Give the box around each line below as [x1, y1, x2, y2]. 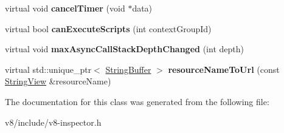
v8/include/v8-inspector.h [5, 115, 102, 128]
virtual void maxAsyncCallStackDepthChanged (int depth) [5, 43, 244, 55]
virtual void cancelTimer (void [5, 2, 125, 14]
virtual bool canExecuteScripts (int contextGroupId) [5, 22, 212, 35]
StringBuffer [105, 63, 151, 75]
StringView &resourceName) [5, 75, 111, 87]
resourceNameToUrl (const [168, 63, 280, 75]
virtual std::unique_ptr [5, 63, 92, 75]
